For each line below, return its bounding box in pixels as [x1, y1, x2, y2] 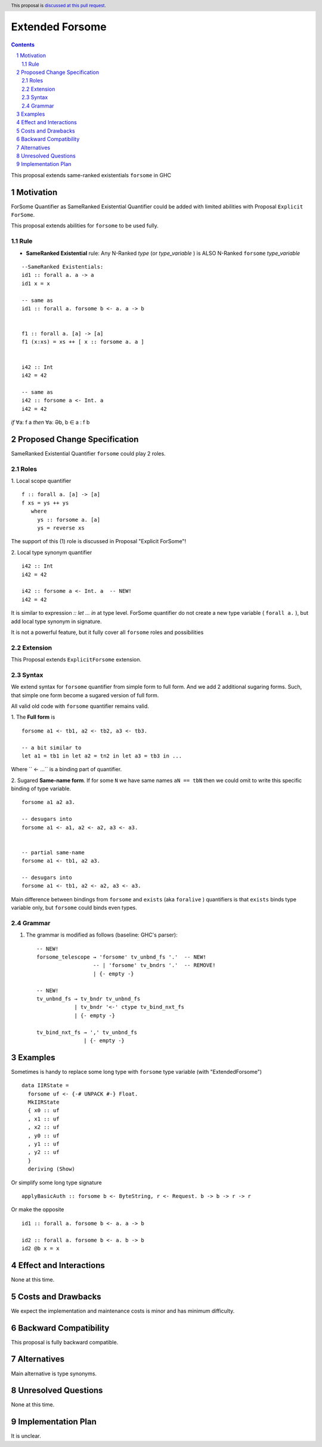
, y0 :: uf [27, 1132, 60, 1139]
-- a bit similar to [21, 744, 82, 751]
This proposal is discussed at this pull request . [11, 2, 107, 8]
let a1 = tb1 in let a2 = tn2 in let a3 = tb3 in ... [21, 752, 182, 759]
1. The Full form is [11, 713, 55, 721]
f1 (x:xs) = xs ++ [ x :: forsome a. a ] [21, 338, 144, 346]
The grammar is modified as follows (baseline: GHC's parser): [26, 931, 178, 938]
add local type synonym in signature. [11, 618, 102, 625]
